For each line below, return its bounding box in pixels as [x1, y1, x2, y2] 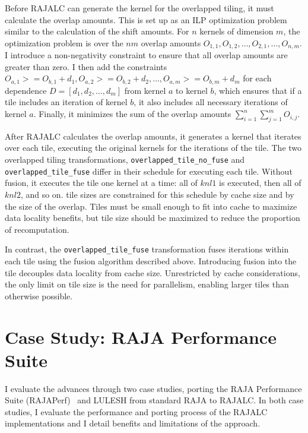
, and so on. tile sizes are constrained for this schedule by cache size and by [20, 188, 294, 200]
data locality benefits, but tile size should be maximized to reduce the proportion [5, 211, 300, 224]
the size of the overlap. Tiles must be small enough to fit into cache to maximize [5, 200, 297, 212]
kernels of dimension [199, 25, 274, 37]
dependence [5, 84, 47, 96]
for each [243, 72, 272, 84]
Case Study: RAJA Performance [5, 324, 277, 349]
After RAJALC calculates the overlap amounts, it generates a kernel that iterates [5, 129, 301, 142]
